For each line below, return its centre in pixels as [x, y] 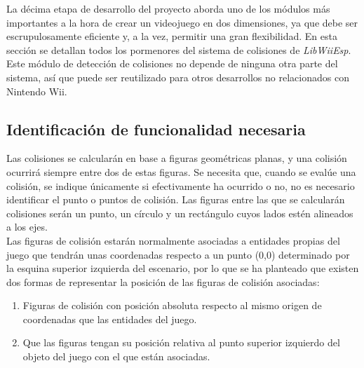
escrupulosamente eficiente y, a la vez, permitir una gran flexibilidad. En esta [172, 36]
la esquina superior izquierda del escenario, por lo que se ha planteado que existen [183, 268]
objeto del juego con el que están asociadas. [116, 356]
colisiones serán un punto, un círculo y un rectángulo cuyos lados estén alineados [180, 213]
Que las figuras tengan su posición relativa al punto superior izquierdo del [181, 342]
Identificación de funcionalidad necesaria [156, 129]
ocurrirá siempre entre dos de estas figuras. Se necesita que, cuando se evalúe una [181, 171]
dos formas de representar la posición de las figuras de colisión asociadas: [163, 281]
